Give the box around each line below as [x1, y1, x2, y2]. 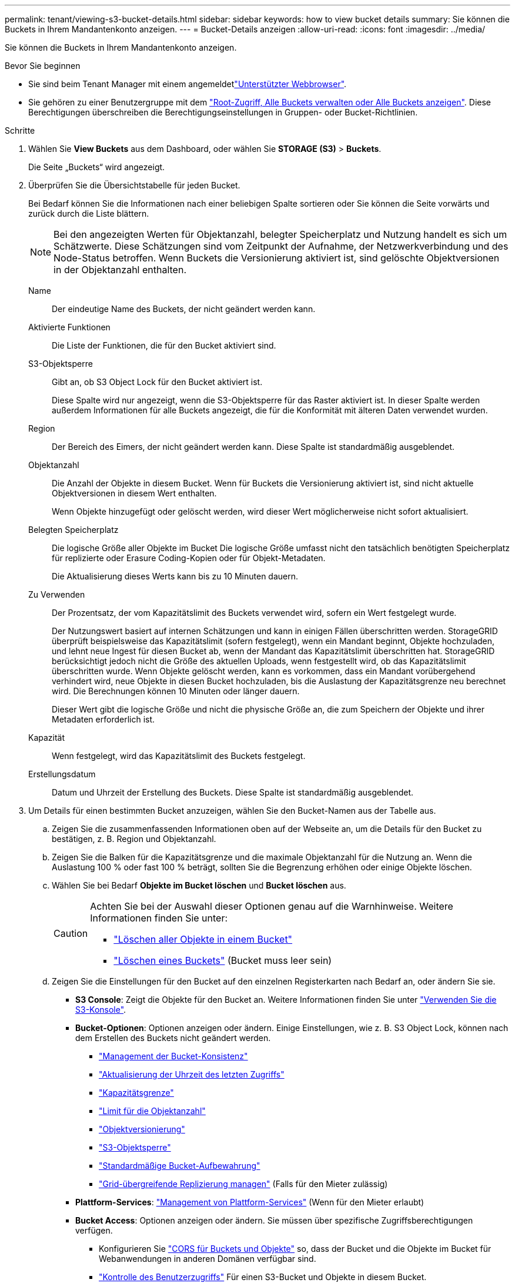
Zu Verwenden [28, 589, 85, 599]
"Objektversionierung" [99, 1124, 185, 1134]
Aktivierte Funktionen [28, 322, 111, 332]
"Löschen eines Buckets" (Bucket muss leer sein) [113, 954, 332, 966]
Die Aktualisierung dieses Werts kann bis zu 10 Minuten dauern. [52, 571, 299, 581]
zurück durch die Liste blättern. [28, 208, 149, 218]
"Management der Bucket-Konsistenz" [99, 1051, 248, 1061]
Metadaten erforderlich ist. [52, 714, 155, 724]
